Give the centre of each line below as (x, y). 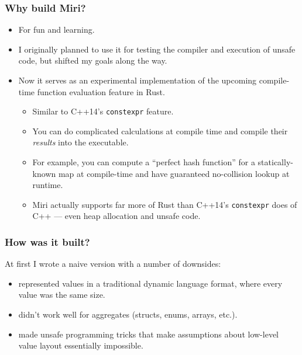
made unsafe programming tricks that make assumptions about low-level (149, 334)
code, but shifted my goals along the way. (93, 60)
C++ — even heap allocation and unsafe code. (116, 216)
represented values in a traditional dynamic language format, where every (150, 283)
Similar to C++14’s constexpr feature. (103, 111)
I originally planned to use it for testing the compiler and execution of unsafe (157, 49)
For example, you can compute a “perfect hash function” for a (144, 162)
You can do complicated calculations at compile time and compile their (160, 130)
